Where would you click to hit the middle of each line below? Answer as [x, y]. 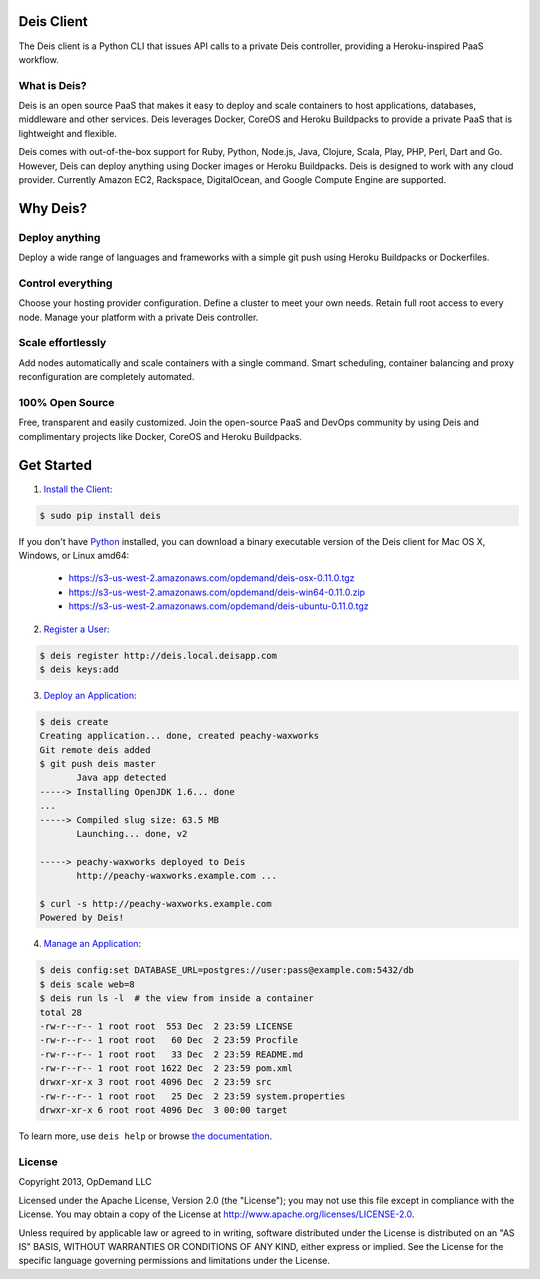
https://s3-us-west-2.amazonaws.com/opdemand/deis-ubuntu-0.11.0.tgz [218, 606]
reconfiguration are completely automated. [106, 377]
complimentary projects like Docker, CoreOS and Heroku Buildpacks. [160, 436]
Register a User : [76, 629]
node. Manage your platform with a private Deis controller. [138, 317]
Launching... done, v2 [132, 834]
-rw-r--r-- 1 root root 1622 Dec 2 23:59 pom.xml [166, 1068]
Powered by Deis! [82, 918]
